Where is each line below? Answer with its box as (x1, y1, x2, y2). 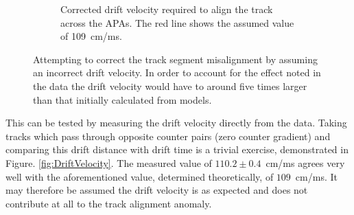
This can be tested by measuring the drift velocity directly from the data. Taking (5, 115, 347, 130)
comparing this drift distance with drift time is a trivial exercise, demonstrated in (5, 142, 349, 157)
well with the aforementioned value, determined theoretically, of (5, 169, 274, 183)
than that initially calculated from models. (33, 92, 212, 106)
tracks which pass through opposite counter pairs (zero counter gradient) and (5, 128, 331, 143)
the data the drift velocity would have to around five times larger (33, 78, 307, 93)
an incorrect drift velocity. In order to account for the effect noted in (33, 65, 321, 80)
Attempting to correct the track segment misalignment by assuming (33, 52, 318, 66)
